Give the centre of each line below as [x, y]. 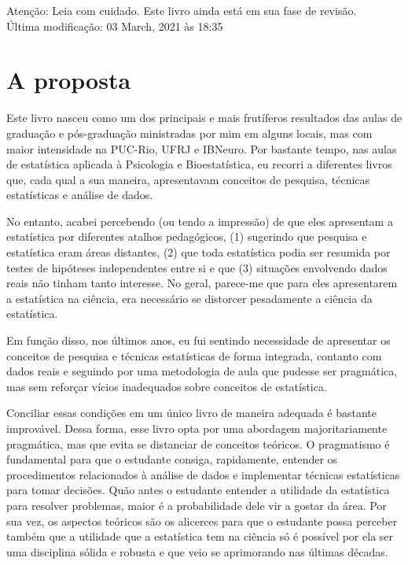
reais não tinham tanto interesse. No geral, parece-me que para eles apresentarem [202, 283]
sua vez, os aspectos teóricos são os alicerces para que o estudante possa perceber [202, 521]
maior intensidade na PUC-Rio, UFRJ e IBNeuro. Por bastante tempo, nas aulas [202, 148]
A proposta [69, 80]
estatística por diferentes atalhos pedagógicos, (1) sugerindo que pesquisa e [187, 236]
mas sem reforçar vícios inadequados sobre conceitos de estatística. [167, 386]
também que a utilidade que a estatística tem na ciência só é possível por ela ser [200, 536]
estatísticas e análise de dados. [80, 195]
